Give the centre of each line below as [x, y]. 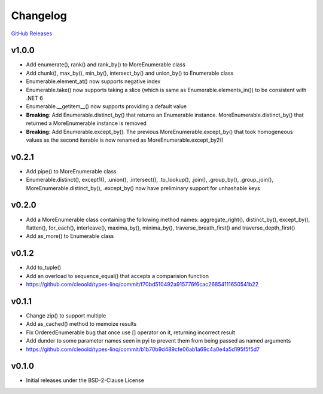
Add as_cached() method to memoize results [81, 324]
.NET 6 [34, 98]
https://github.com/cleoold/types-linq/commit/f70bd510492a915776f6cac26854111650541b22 [142, 285]
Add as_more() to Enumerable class [70, 236]
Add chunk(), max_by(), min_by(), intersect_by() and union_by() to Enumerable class [130, 73]
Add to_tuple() [44, 268]
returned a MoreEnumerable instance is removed [86, 123]
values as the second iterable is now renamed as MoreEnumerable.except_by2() [125, 140]
